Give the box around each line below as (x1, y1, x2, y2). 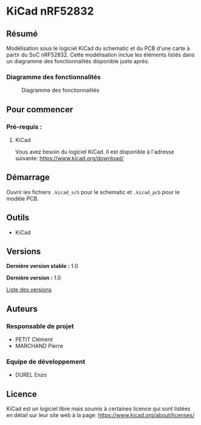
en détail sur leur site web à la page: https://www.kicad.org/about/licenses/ (6, 412, 195, 419)
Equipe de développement (6, 357, 86, 366)
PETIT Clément (15, 336, 53, 343)
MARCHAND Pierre (15, 342, 64, 349)
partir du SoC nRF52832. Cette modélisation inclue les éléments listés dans (6, 51, 195, 58)
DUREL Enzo (15, 371, 47, 379)
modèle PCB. (6, 195, 39, 202)
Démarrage (6, 172, 50, 183)
